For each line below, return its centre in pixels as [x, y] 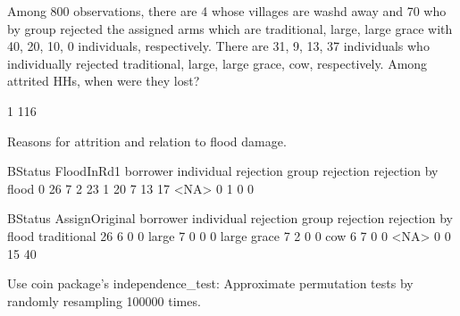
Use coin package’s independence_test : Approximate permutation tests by [210, 283]
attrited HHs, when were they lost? [104, 81]
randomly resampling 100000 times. [104, 300]
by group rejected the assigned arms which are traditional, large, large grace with [230, 28]
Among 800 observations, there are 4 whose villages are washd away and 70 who [227, 11]
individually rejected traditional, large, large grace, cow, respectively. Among [217, 63]
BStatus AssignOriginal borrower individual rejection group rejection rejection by [230, 218]
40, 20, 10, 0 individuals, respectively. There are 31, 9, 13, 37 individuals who [218, 46]
